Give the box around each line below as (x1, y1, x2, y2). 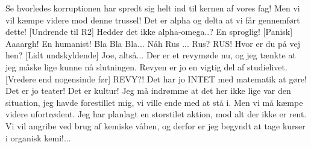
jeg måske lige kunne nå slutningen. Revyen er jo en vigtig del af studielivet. (5, 60, 287, 73)
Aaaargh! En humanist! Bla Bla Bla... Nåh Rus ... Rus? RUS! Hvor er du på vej (5, 37, 300, 49)
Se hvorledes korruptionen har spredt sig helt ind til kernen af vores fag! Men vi (5, 2, 300, 14)
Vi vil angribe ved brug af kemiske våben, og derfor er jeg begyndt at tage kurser (5, 119, 306, 132)
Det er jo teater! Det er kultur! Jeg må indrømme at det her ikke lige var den (5, 84, 291, 97)
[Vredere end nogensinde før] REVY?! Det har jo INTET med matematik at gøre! (5, 72, 307, 85)
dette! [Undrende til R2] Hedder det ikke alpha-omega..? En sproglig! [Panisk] (5, 25, 293, 38)
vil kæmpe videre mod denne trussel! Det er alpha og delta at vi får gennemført (5, 13, 300, 26)
